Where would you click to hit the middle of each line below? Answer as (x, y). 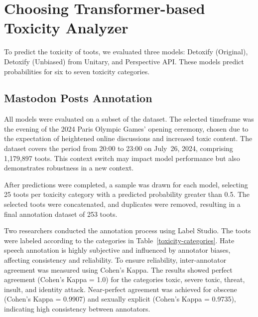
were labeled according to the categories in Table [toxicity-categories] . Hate (119, 240)
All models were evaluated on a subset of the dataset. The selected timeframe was (129, 119)
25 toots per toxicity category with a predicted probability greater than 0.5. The (127, 194)
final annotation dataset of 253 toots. (61, 214)
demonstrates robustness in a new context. (69, 168)
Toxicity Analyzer (66, 28)
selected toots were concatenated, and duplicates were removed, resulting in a (122, 204)
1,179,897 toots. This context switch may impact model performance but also (122, 158)
